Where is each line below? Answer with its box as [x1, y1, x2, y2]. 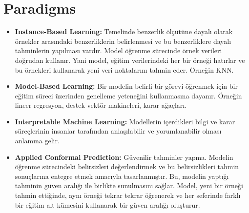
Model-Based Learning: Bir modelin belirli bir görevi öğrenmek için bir [15, 81, 238, 91]
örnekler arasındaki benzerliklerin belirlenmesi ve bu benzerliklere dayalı [15, 36, 231, 46]
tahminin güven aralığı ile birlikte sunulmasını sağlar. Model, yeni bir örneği [15, 180, 243, 191]
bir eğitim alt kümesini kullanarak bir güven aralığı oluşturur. [15, 199, 200, 210]
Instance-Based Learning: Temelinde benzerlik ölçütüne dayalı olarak [15, 26, 233, 37]
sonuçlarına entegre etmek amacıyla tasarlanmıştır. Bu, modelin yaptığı [15, 171, 229, 181]
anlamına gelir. [15, 136, 60, 146]
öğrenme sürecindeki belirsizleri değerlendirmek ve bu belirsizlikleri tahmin [15, 161, 239, 172]
